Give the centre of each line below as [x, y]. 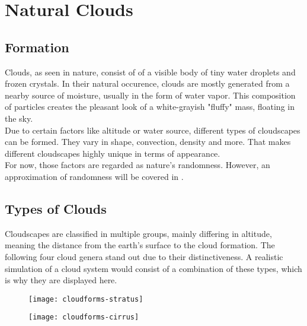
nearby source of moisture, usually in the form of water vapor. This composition [150, 95]
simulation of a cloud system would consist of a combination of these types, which [153, 268]
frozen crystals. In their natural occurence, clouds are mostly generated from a [147, 83]
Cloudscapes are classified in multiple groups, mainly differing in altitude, [138, 233]
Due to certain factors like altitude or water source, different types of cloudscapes [153, 130]
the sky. [19, 118]
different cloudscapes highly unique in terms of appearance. [113, 153]
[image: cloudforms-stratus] [86, 299]
